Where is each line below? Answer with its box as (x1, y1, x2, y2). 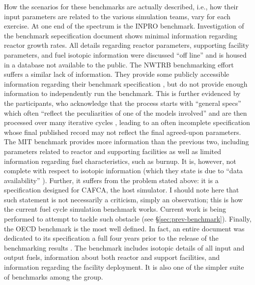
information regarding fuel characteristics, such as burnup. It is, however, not (4, 156, 236, 166)
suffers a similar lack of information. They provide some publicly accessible (4, 69, 229, 79)
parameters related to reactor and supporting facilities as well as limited (4, 146, 221, 156)
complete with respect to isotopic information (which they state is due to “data (4, 165, 243, 176)
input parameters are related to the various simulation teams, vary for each (4, 11, 231, 21)
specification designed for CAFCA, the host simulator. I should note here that (4, 185, 239, 195)
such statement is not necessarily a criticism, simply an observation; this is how (4, 194, 243, 204)
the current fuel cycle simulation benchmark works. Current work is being (4, 204, 227, 214)
